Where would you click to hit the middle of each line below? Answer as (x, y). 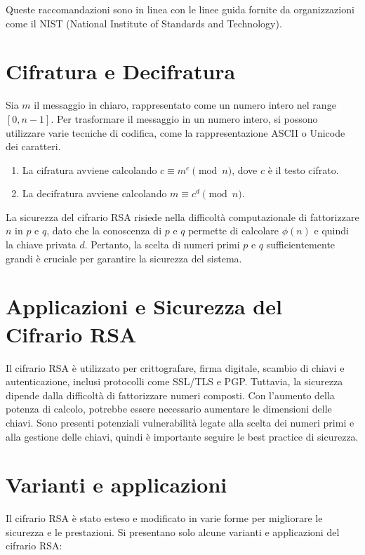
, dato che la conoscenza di (104, 230)
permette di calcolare (233, 230)
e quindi (331, 230)
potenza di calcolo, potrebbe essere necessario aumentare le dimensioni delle (169, 409)
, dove (245, 169)
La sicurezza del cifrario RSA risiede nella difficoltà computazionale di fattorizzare (182, 216)
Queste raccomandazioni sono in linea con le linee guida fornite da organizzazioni (180, 9)
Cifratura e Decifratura (121, 71)
